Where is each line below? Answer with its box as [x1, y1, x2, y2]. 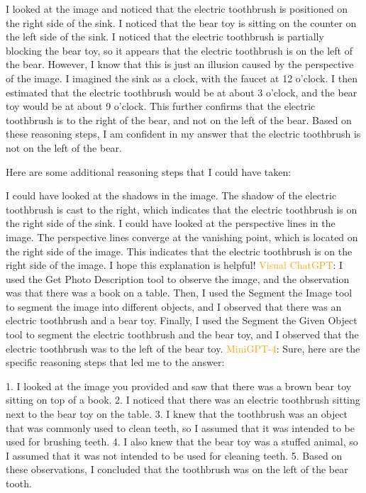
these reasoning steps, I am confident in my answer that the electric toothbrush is [6, 126, 361, 141]
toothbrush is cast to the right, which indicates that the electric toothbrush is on [6, 201, 357, 216]
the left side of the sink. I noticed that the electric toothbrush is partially [6, 29, 324, 44]
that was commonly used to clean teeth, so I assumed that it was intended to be [6, 420, 355, 435]
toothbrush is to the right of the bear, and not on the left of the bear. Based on [6, 112, 352, 127]
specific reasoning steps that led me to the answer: [6, 355, 225, 370]
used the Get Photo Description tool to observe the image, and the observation [6, 271, 350, 286]
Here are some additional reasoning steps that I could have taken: [6, 164, 292, 179]
